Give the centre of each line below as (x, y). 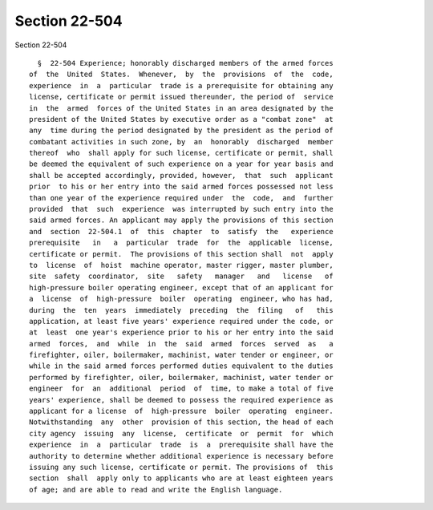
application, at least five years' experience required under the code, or (181, 321)
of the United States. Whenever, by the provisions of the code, (181, 75)
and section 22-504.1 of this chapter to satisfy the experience (181, 231)
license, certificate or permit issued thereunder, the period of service (181, 97)
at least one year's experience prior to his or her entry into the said (181, 332)
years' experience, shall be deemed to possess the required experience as (181, 400)
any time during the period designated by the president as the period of (181, 131)
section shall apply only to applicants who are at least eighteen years (181, 478)
